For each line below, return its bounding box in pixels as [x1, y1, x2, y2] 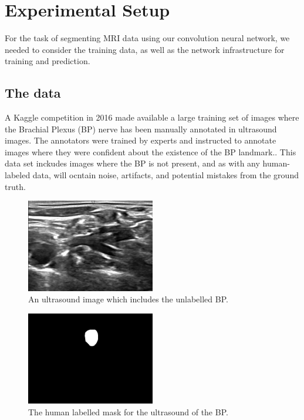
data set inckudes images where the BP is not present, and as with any [5, 157, 260, 169]
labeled [5, 169, 31, 181]
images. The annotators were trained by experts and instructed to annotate [5, 134, 276, 146]
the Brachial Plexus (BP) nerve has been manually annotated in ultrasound [5, 122, 277, 135]
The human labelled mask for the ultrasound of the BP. [28, 406, 228, 418]
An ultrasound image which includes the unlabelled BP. [28, 293, 228, 305]
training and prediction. [5, 55, 90, 67]
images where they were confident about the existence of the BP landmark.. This [5, 145, 296, 158]
